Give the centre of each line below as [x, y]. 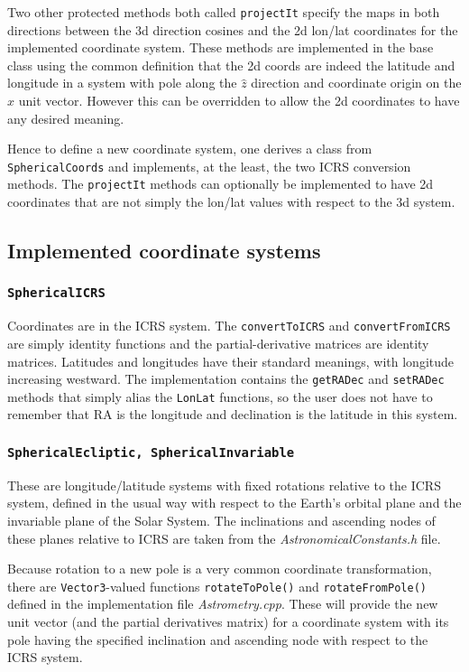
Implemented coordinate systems [164, 251]
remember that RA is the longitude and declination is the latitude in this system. [233, 414]
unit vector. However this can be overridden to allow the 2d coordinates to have [239, 101]
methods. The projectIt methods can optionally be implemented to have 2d [221, 184]
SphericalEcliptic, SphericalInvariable [151, 452]
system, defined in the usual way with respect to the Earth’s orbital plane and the [234, 503]
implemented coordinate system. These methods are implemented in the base [221, 47]
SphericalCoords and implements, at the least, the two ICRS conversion [209, 166]
